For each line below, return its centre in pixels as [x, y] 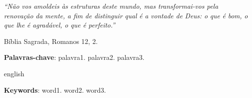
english [14, 73]
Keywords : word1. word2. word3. [55, 90]
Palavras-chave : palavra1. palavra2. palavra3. [74, 57]
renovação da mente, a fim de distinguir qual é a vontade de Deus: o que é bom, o [126, 15]
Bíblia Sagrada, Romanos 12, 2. [51, 41]
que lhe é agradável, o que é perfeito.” [60, 25]
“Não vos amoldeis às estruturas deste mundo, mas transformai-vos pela [111, 6]
